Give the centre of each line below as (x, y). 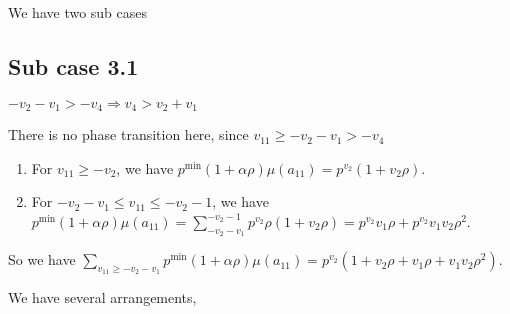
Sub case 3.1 (73, 65)
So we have (42, 259)
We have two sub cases (78, 12)
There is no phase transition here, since (128, 134)
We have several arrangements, (102, 297)
